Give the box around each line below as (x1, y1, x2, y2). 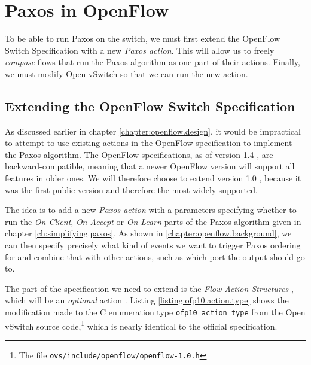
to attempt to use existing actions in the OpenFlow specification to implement (5, 136, 292, 149)
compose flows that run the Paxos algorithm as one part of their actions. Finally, (5, 56, 300, 68)
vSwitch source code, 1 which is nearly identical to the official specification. (5, 318, 278, 332)
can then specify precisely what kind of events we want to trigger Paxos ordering (5, 239, 301, 251)
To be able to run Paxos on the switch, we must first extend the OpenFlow (5, 32, 280, 45)
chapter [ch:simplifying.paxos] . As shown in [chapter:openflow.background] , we (5, 227, 292, 239)
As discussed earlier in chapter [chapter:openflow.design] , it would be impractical (5, 124, 301, 137)
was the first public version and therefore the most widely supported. (5, 183, 258, 196)
